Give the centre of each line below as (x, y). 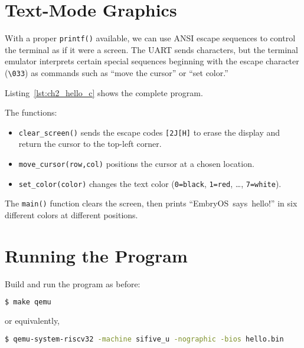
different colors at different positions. (71, 215)
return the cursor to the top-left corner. (90, 144)
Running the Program (96, 255)
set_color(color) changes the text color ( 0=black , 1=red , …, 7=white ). (150, 183)
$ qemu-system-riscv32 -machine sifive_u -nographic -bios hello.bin (144, 339)
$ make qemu (28, 302)
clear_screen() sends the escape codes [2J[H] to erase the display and (149, 132)
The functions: (31, 112)
